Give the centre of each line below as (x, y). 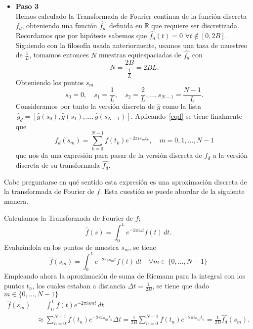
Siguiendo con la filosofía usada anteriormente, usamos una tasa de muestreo (131, 45)
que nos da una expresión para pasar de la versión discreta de (109, 155)
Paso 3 (27, 6)
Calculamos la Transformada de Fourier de (69, 217)
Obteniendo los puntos (50, 82)
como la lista (182, 106)
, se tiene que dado (181, 286)
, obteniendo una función (60, 25)
